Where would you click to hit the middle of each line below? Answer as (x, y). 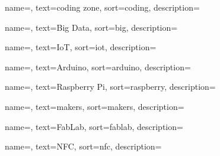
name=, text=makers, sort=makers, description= (95, 106)
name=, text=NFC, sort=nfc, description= (83, 146)
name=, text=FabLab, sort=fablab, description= (94, 126)
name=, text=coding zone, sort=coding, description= (102, 7)
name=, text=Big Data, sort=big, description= (91, 27)
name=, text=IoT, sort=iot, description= (81, 47)
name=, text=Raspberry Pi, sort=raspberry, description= (110, 87)
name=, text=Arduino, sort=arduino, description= (98, 66)
